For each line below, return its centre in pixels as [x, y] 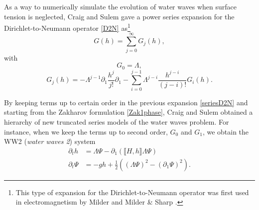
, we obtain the [226, 131]
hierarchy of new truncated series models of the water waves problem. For [117, 121]
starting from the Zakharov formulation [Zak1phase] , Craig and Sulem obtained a [129, 112]
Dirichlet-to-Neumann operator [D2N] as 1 [67, 27]
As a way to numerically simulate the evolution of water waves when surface [121, 6]
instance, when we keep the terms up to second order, [86, 131]
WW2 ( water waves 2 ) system [50, 141]
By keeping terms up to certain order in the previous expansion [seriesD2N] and [126, 102]
